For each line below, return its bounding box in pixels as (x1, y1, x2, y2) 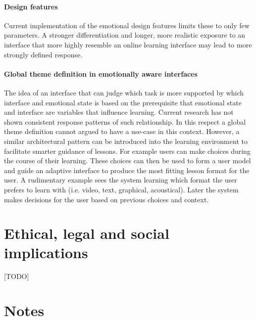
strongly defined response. (4, 49, 83, 59)
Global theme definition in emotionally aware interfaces (4, 68, 198, 79)
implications (4, 242, 88, 263)
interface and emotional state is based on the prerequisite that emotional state (4, 97, 242, 107)
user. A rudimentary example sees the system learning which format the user (4, 175, 237, 185)
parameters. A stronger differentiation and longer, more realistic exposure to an (4, 30, 246, 40)
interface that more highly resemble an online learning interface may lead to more (4, 39, 252, 49)
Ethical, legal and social (4, 223, 169, 243)
